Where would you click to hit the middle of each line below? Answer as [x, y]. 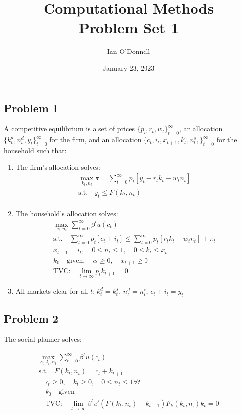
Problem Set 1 [129, 27]
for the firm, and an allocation [96, 139]
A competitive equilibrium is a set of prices [69, 129]
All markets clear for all [52, 291]
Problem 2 [31, 318]
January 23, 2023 [129, 68]
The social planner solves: [43, 339]
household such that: [35, 150]
